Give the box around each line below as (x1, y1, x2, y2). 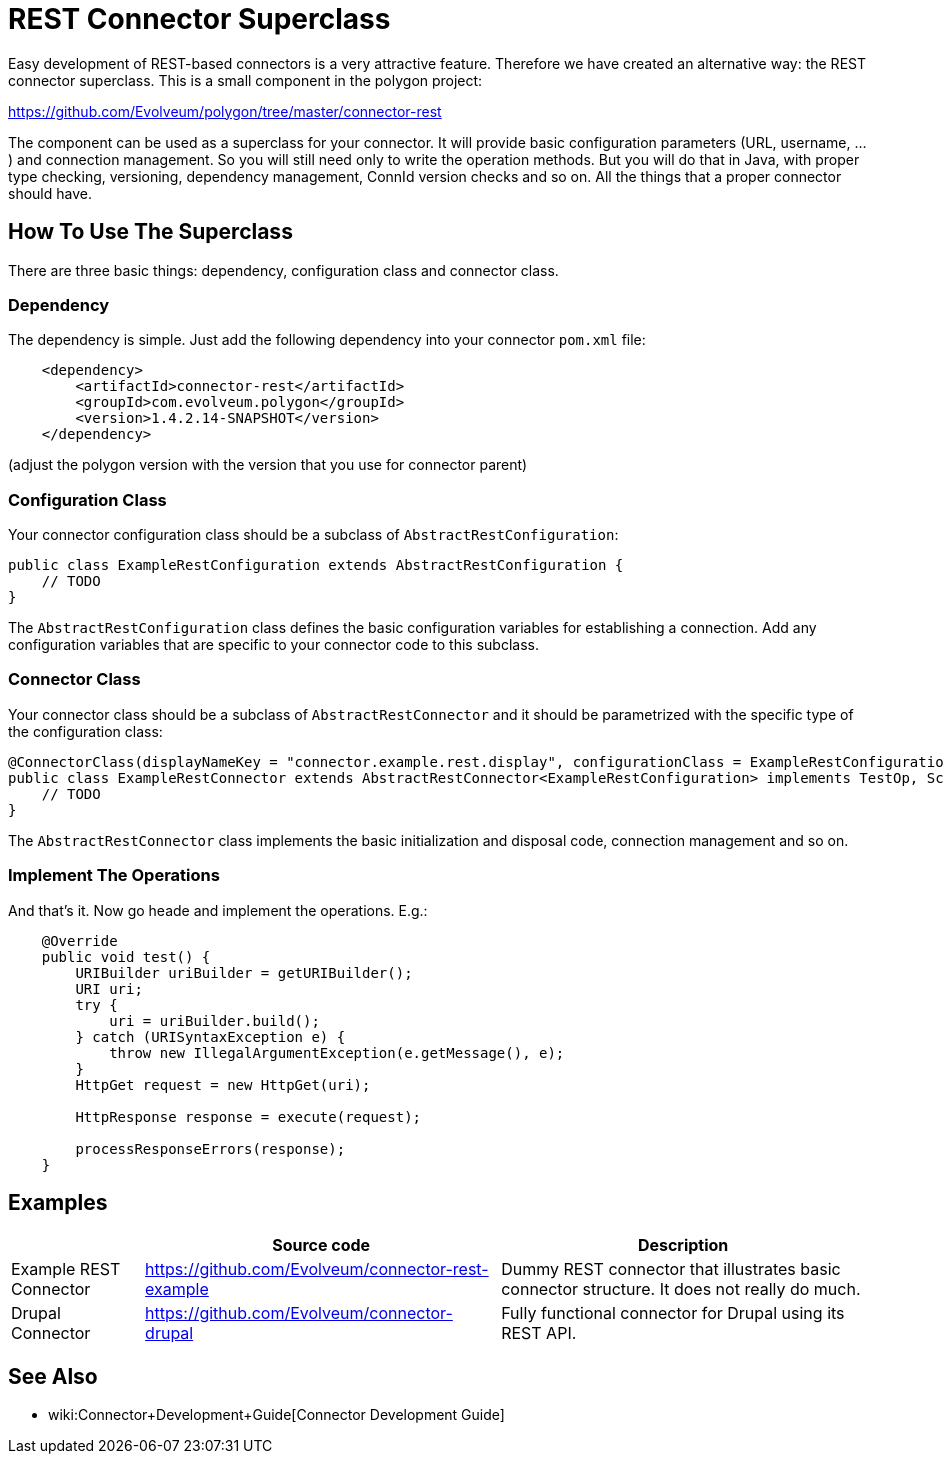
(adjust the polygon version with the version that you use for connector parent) (8, 456, 528, 474)
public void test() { (41, 948, 211, 965)
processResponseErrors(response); (75, 1140, 346, 1157)
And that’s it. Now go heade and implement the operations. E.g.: (8, 901, 428, 919)
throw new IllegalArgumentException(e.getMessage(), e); (109, 1044, 565, 1061)
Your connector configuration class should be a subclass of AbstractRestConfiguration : (8, 526, 619, 544)
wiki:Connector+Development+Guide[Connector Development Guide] (48, 1406, 505, 1424)
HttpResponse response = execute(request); (75, 1108, 422, 1125)
